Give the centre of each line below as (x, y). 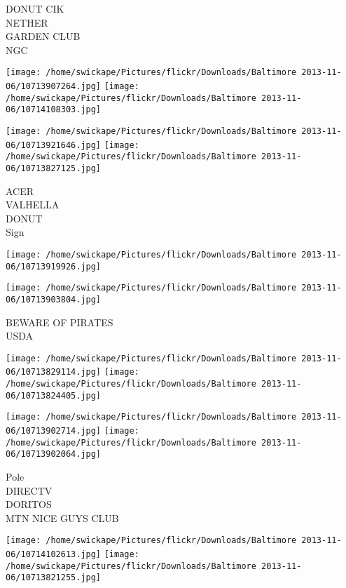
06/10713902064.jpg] (54, 454)
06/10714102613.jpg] (54, 555)
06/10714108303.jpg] (54, 110)
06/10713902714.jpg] (54, 431)
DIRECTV (29, 490)
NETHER (27, 22)
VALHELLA (33, 205)
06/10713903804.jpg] (54, 299)
